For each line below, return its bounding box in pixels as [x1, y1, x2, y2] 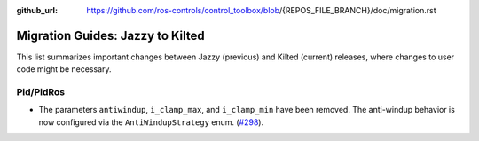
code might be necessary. [16, 64, 112, 74]
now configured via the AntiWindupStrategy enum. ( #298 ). [38, 116, 264, 128]
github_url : [16, 5, 58, 15]
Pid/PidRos [16, 86, 66, 98]
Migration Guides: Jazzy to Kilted [16, 27, 205, 43]
